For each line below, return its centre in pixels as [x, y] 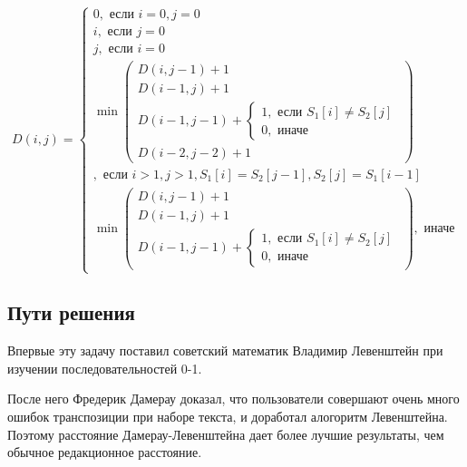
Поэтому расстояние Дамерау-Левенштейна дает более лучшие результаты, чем [226, 434]
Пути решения [71, 312]
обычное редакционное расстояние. [105, 452]
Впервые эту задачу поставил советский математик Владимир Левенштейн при [225, 350]
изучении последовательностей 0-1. [105, 368]
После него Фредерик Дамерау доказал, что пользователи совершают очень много [233, 399]
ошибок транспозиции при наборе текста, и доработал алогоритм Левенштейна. [228, 417]
